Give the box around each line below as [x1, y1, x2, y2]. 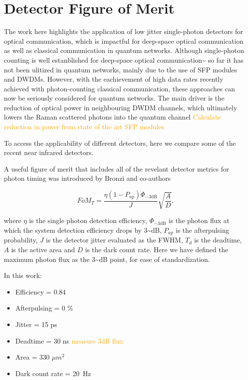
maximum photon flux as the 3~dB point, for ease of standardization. [4, 254, 210, 264]
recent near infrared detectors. [4, 147, 93, 157]
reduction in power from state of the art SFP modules [4, 121, 164, 132]
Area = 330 [15, 352, 50, 362]
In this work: [4, 270, 42, 280]
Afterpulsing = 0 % [15, 303, 73, 313]
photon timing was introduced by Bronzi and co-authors [4, 173, 171, 183]
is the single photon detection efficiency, [29, 215, 147, 225]
